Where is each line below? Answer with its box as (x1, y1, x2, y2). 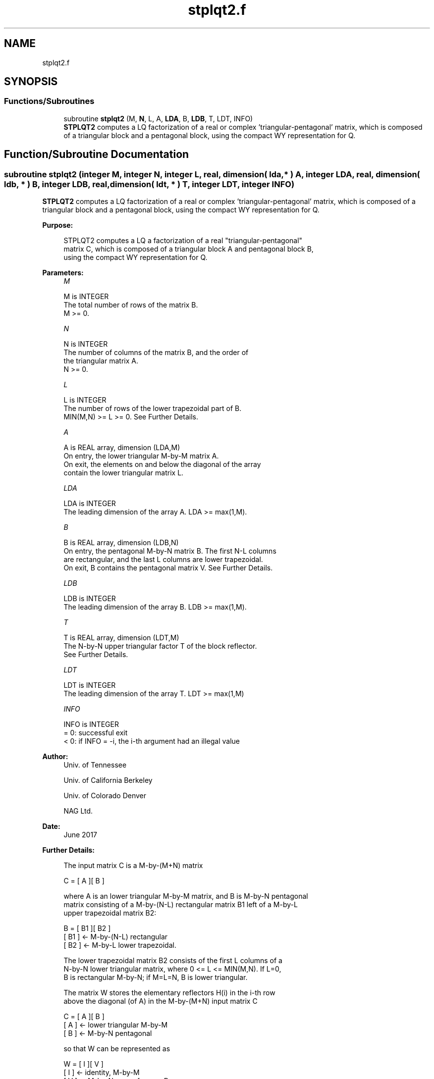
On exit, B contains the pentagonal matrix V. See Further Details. (63, 564, 273, 572)
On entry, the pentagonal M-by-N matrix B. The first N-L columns (63, 547, 276, 556)
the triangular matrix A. (63, 357, 138, 365)
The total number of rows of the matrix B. (63, 301, 198, 309)
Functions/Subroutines (4, 96, 95, 106)
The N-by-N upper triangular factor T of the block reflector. (63, 642, 257, 651)
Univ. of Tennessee (63, 761, 127, 770)
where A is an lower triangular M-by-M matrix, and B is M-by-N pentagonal (63, 892, 308, 901)
